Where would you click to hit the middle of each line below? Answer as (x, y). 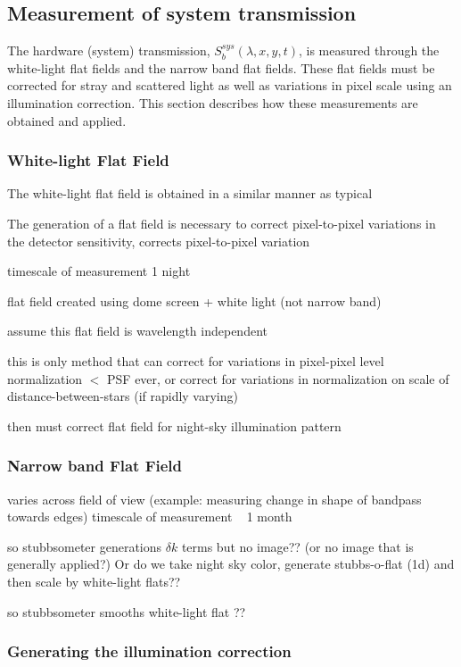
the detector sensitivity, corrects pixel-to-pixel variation (159, 241)
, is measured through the (369, 50)
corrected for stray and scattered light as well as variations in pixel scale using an (230, 85)
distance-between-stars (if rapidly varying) (123, 396)
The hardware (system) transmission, (109, 50)
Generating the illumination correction (149, 651)
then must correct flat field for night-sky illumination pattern (174, 425)
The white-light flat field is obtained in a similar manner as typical (190, 193)
